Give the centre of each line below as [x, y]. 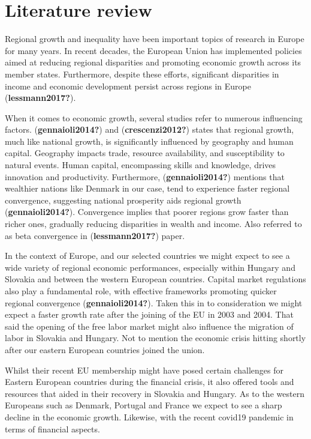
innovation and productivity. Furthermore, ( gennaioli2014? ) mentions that [145, 176]
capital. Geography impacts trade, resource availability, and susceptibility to [145, 153]
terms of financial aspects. [52, 428]
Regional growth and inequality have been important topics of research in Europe [155, 39]
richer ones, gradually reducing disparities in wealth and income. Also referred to [153, 224]
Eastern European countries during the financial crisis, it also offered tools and [150, 382]
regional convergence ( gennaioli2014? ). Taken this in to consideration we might [154, 302]
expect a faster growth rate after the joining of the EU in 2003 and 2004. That [149, 314]
